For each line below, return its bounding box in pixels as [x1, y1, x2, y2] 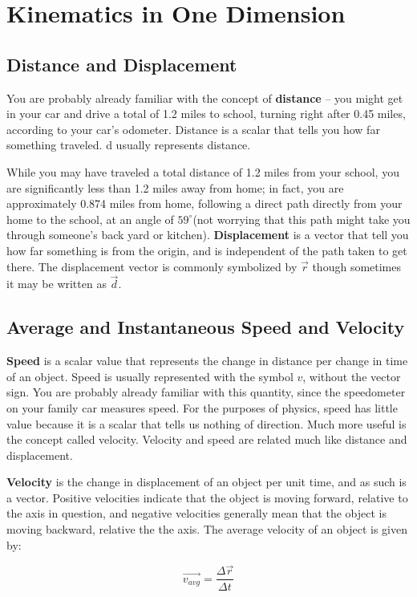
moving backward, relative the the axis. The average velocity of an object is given [6, 521, 407, 538]
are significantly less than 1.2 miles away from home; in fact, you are [6, 179, 344, 196]
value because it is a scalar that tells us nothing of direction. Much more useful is [6, 415, 407, 432]
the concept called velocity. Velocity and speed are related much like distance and [6, 431, 407, 448]
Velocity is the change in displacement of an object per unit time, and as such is [6, 473, 407, 490]
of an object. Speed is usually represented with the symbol [6, 368, 294, 384]
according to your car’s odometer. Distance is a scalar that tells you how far [6, 120, 380, 137]
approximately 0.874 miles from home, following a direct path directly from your [6, 195, 403, 212]
